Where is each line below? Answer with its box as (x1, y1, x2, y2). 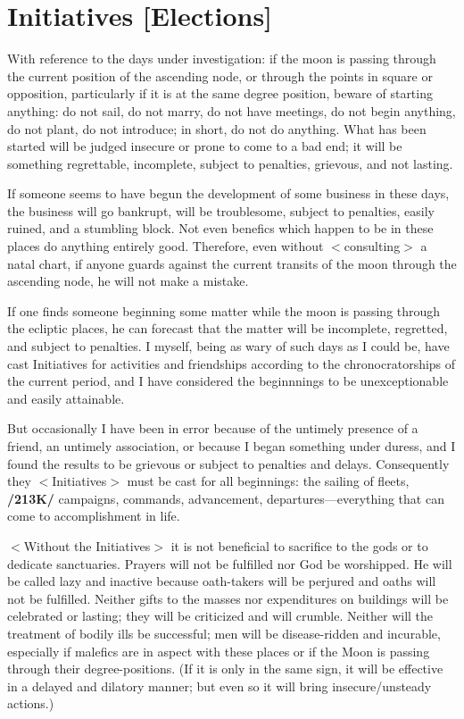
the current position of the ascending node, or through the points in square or (7, 66, 433, 85)
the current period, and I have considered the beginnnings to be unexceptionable (7, 372, 449, 390)
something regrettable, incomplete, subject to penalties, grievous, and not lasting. (7, 154, 453, 172)
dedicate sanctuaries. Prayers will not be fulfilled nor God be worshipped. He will (7, 554, 452, 573)
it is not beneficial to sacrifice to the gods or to (170, 536, 428, 555)
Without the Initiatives (23, 536, 151, 555)
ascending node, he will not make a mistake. (7, 272, 249, 290)
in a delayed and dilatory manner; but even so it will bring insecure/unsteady (7, 676, 432, 695)
